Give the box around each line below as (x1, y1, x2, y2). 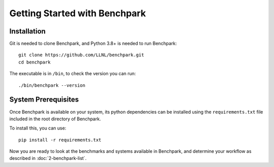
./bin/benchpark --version (18, 82, 86, 88)
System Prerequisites (9, 95, 79, 104)
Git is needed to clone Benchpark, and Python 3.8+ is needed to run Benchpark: (9, 41, 177, 47)
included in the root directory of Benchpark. (9, 116, 101, 122)
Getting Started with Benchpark (9, 8, 146, 19)
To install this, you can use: (9, 125, 66, 131)
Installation (9, 27, 46, 36)
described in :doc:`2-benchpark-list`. (9, 155, 87, 161)
